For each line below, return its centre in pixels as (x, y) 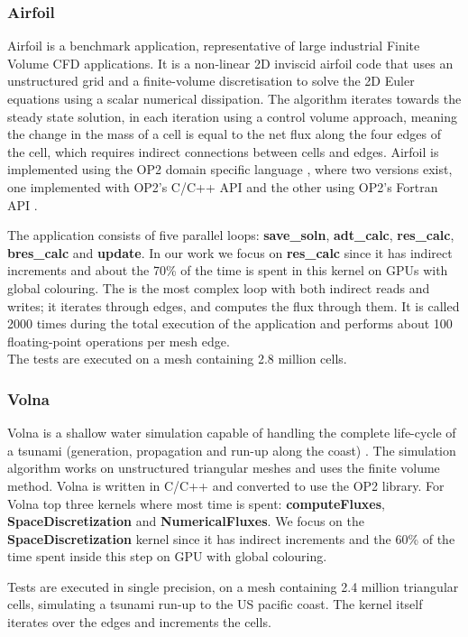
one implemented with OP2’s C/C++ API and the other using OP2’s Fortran (223, 186)
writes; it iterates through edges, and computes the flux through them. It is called (234, 305)
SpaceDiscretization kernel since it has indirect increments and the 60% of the (231, 538)
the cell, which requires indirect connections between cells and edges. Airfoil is (223, 151)
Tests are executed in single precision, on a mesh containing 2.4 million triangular (233, 586)
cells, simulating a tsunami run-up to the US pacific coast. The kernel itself (215, 604)
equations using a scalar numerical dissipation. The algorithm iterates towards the (234, 98)
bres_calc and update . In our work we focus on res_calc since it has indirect (230, 252)
